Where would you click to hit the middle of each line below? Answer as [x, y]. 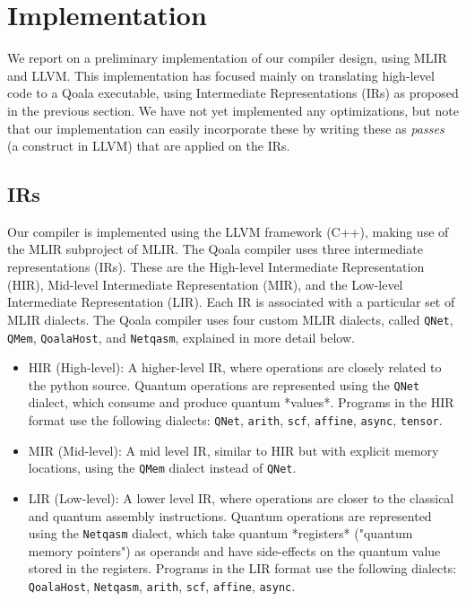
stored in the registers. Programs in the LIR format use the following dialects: [242, 568]
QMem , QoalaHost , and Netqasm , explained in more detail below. [181, 337]
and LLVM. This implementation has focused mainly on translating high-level [221, 75]
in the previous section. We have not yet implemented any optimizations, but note [233, 110]
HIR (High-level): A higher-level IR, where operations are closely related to [235, 367]
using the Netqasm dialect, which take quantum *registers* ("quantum [220, 533]
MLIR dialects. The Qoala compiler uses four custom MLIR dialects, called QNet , [230, 319]
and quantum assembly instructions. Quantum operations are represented [230, 515]
